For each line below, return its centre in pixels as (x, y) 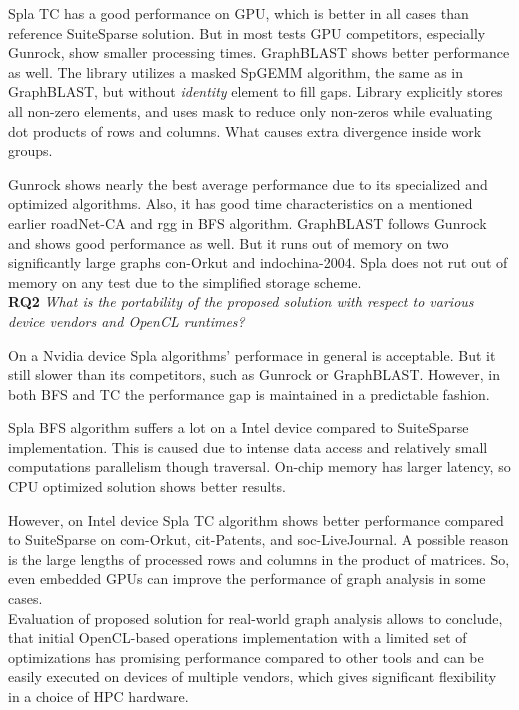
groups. (30, 150)
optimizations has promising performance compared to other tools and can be (246, 656)
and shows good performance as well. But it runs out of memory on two (228, 242)
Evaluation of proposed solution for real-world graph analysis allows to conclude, (255, 617)
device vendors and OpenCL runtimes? (126, 320)
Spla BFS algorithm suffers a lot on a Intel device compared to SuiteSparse (238, 427)
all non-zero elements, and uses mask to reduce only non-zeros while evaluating (250, 110)
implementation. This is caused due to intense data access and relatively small (248, 446)
